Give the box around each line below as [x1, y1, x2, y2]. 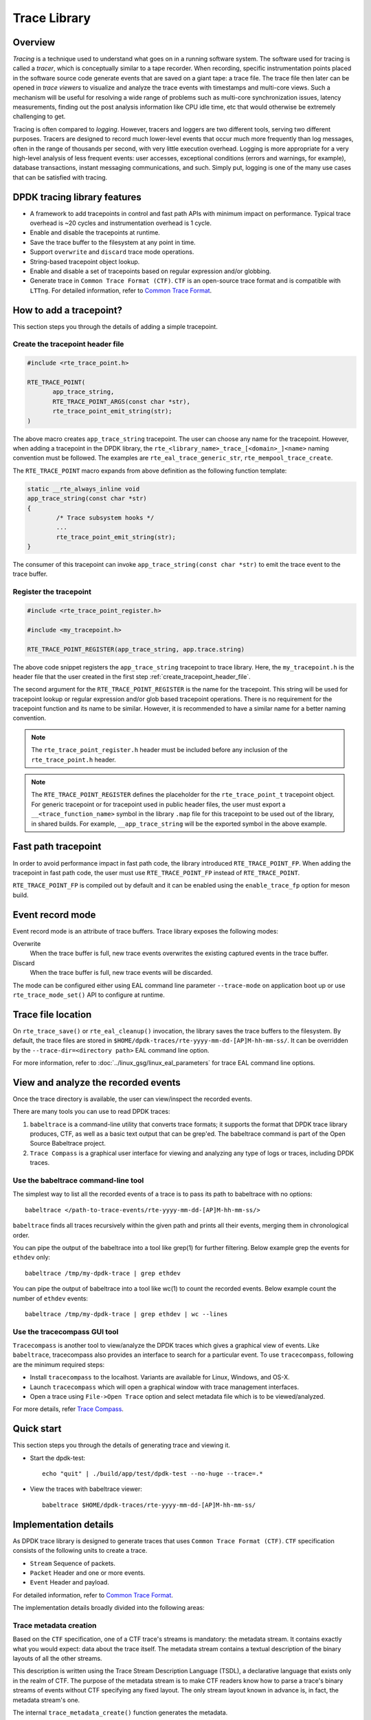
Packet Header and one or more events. [30, 1569, 146, 1577]
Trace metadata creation [12, 1620, 97, 1630]
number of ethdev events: [12, 1294, 89, 1302]
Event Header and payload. [30, 1578, 109, 1587]
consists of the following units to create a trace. [12, 1547, 148, 1555]
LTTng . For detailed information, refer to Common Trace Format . [30, 286, 212, 294]
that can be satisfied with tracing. [12, 173, 108, 182]
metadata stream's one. [12, 1696, 80, 1704]
